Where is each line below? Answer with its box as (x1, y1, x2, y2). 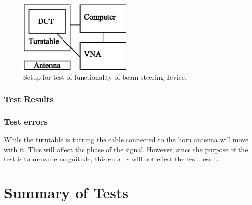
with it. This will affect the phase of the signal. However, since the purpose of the (4, 144, 248, 154)
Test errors (4, 115, 48, 127)
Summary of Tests (4, 182, 129, 202)
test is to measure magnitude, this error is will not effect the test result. (4, 154, 219, 164)
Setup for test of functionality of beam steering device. (23, 72, 187, 82)
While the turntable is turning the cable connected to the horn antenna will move (4, 134, 249, 144)
